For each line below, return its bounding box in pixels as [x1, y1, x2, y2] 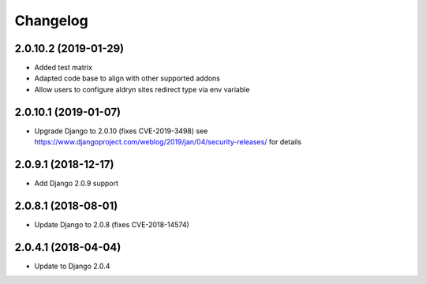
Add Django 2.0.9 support [34, 178, 118, 189]
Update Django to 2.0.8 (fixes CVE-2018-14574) [34, 219, 189, 229]
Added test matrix [34, 63, 93, 73]
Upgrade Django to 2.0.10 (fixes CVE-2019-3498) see [34, 126, 208, 136]
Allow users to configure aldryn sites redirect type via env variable [34, 84, 250, 94]
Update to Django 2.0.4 [34, 261, 110, 271]
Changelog [14, 12, 88, 29]
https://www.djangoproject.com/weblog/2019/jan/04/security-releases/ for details [34, 137, 302, 147]
